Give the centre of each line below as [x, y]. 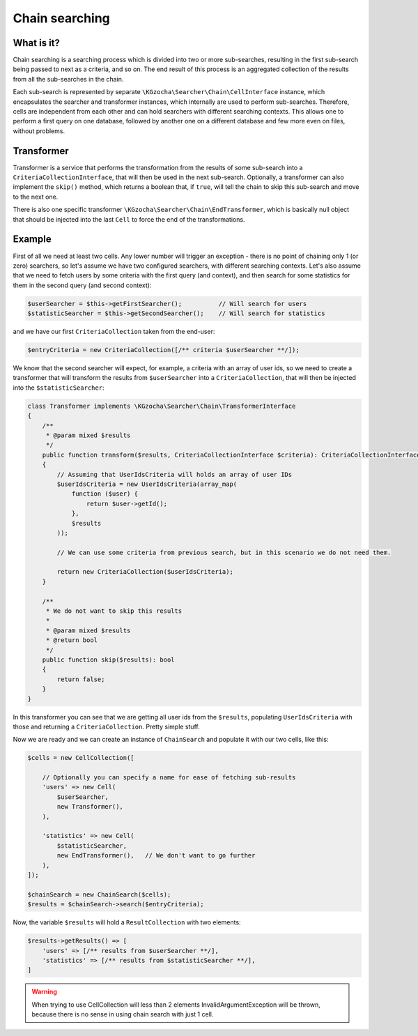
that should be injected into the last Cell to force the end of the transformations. [129, 219]
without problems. [39, 131]
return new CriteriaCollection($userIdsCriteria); [145, 572]
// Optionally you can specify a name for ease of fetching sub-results [169, 778]
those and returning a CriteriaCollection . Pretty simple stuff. [106, 726]
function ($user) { [105, 494]
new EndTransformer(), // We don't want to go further [156, 855]
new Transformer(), [90, 807]
